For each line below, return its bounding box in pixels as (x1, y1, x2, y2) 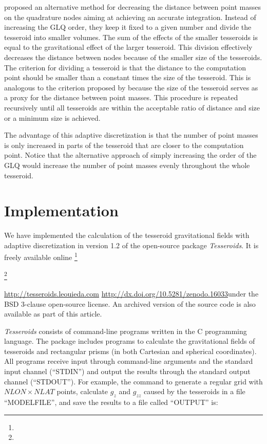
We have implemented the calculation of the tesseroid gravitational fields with (4, 230, 250, 240)
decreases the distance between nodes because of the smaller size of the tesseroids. (4, 51, 262, 62)
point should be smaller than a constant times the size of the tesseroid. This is (4, 72, 251, 83)
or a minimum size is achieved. (4, 112, 101, 123)
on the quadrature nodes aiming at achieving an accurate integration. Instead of (4, 11, 256, 22)
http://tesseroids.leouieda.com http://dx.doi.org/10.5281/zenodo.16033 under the (4, 288, 259, 299)
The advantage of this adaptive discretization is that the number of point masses (4, 129, 258, 140)
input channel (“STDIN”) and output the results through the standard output (4, 366, 251, 377)
